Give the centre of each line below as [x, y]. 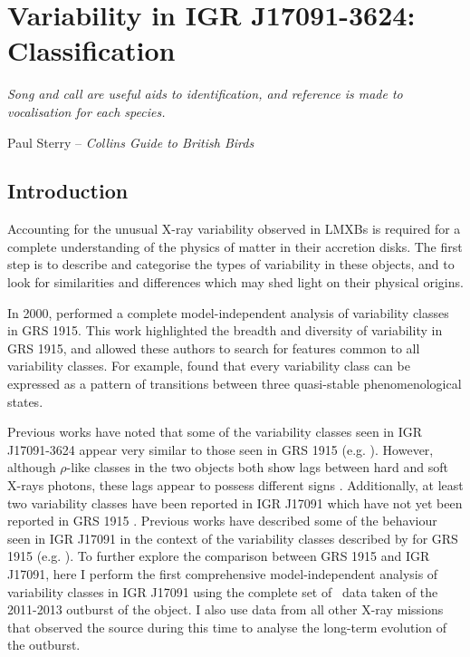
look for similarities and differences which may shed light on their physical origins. [235, 282]
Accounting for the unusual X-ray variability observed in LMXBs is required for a [234, 229]
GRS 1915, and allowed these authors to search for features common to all [214, 348]
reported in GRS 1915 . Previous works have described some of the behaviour [222, 521]
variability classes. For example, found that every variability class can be [209, 366]
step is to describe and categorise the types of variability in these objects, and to [231, 264]
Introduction [68, 191]
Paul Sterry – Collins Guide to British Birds [131, 142]
